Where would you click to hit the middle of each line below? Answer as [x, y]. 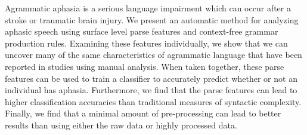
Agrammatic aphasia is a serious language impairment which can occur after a [148, 8]
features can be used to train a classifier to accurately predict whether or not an [151, 78]
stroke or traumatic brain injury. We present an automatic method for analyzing [152, 19]
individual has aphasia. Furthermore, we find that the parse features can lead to [151, 90]
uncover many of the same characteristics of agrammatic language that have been [153, 55]
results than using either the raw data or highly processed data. [121, 125]
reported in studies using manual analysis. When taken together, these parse [145, 66]
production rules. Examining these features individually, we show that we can [146, 43]
